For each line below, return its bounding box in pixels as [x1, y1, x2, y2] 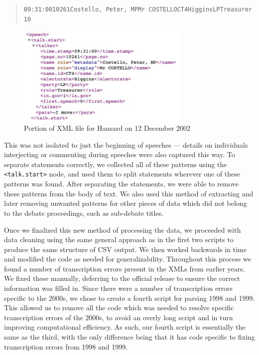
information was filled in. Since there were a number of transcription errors [4, 283, 233, 293]
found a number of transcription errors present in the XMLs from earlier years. [4, 263, 245, 273]
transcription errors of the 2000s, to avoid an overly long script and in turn [4, 312, 233, 322]
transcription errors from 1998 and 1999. [4, 341, 128, 352]
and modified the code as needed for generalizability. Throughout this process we [4, 254, 251, 264]
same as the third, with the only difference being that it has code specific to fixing [4, 332, 255, 342]
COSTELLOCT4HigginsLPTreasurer [148, 6, 252, 13]
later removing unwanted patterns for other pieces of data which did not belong [4, 198, 247, 208]
